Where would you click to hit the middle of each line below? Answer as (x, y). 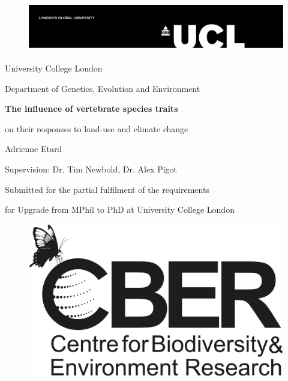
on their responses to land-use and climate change (97, 128)
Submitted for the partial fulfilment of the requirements (107, 189)
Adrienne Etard (34, 149)
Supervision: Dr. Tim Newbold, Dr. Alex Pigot (91, 169)
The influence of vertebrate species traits (91, 108)
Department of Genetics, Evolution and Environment (103, 88)
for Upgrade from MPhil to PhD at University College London (120, 209)
